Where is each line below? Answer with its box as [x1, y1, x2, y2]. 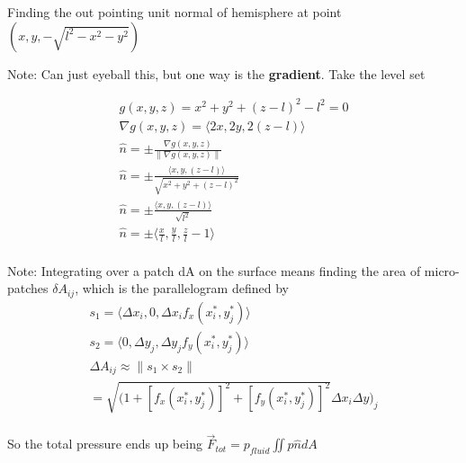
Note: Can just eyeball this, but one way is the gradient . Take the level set [7, 64, 426, 83]
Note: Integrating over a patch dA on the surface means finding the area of [7, 261, 421, 280]
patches [7, 279, 49, 298]
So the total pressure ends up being [7, 434, 202, 453]
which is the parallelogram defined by [82, 279, 289, 298]
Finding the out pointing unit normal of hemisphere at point [7, 3, 342, 21]
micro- [424, 261, 460, 280]
